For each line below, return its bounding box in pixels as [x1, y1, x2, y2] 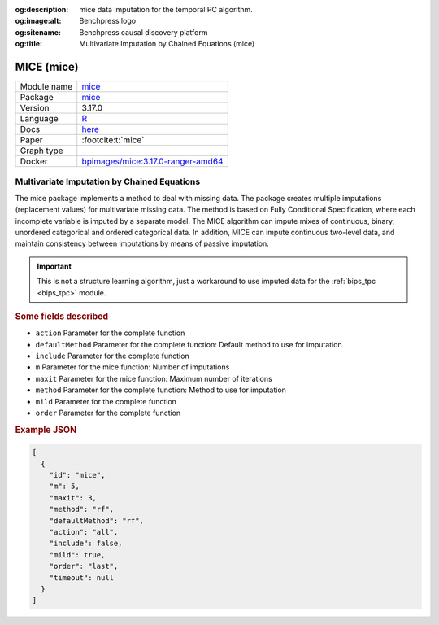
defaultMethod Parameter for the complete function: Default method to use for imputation [35, 339, 342, 349]
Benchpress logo [79, 16, 137, 26]
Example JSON [15, 424, 77, 435]
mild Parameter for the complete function [35, 396, 176, 406]
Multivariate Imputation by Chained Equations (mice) [79, 39, 255, 49]
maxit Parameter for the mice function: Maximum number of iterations [35, 374, 272, 383]
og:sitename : [15, 27, 61, 37]
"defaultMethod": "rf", [49, 516, 144, 525]
